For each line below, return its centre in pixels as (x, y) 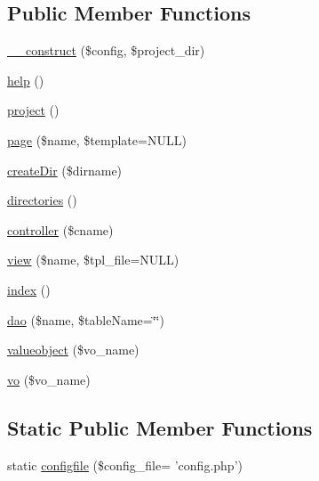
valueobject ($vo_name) (73, 350)
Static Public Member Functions (160, 427)
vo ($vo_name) (49, 379)
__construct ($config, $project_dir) (106, 50)
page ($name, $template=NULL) (97, 139)
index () (29, 289)
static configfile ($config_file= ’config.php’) (125, 465)
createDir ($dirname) (65, 170)
